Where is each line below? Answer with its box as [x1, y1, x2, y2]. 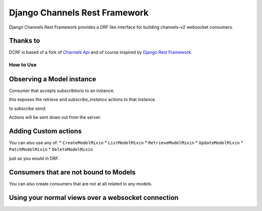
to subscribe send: [9, 105, 47, 111]
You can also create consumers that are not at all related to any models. [9, 181, 152, 186]
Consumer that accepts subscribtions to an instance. [9, 88, 115, 93]
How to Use [9, 61, 37, 68]
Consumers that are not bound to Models [9, 168, 136, 176]
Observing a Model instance [9, 75, 97, 83]
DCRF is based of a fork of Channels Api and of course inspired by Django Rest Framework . [9, 49, 193, 55]
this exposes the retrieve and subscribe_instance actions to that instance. [9, 97, 156, 103]
